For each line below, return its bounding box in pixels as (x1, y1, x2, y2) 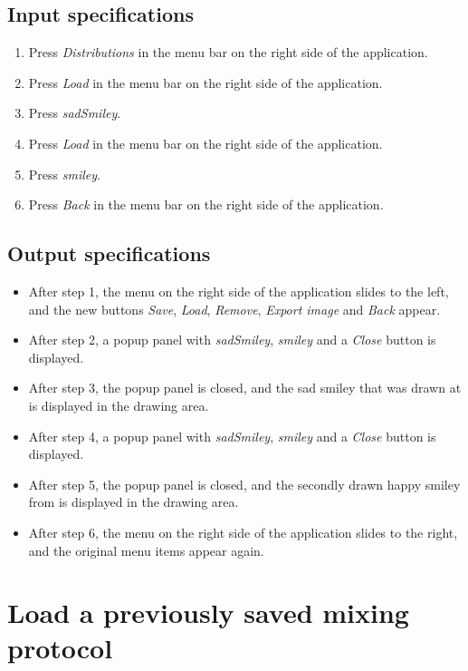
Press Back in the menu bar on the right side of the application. (28, 195, 384, 214)
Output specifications (7, 239, 211, 267)
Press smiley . (28, 164, 100, 183)
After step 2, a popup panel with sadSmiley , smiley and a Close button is (28, 330, 436, 349)
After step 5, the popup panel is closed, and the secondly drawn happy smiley (28, 474, 461, 493)
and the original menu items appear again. (28, 540, 264, 559)
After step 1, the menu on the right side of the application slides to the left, (28, 281, 449, 300)
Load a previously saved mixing (7, 594, 409, 631)
